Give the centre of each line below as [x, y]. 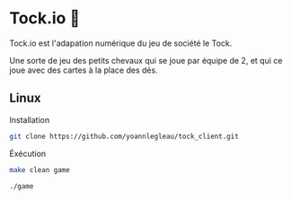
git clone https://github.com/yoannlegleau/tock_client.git [124, 136]
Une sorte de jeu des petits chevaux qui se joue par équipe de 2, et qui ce [146, 60]
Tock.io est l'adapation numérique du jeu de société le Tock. [121, 43]
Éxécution [28, 153]
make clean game [40, 170]
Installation [30, 119]
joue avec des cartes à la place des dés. [84, 70]
